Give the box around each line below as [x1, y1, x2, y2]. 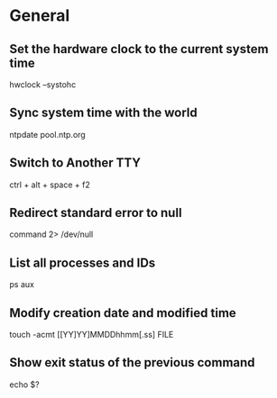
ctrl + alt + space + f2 [9, 179, 90, 190]
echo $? [9, 379, 40, 390]
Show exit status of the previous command [9, 355, 255, 370]
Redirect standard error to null [9, 205, 182, 221]
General [9, 5, 70, 26]
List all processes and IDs [9, 255, 156, 270]
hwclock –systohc [9, 79, 77, 90]
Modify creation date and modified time [9, 305, 236, 321]
